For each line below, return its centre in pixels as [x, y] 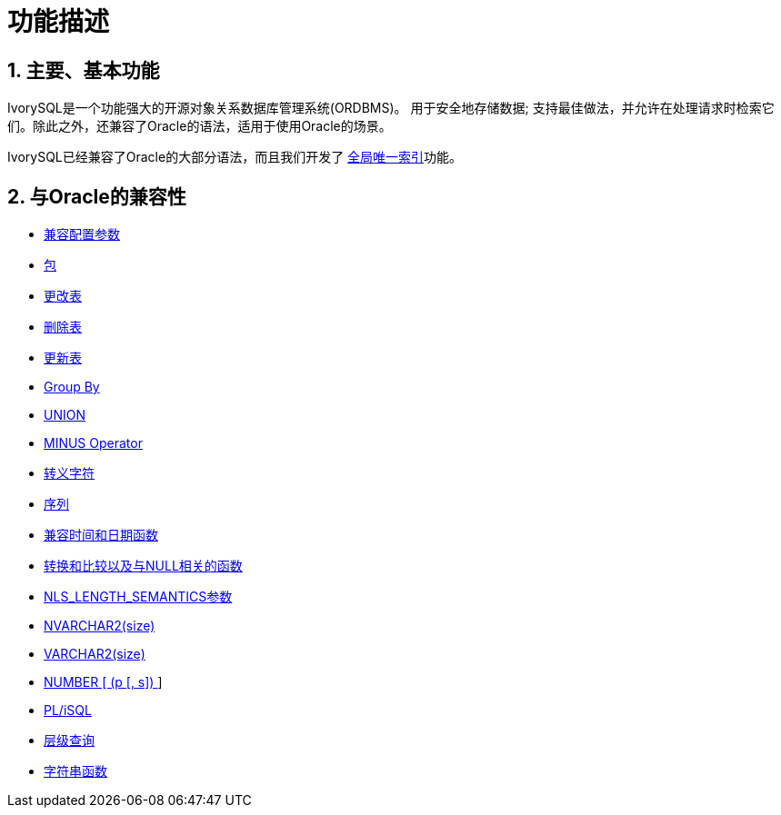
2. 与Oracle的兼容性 [97, 196]
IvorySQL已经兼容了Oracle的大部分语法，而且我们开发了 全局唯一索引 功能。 [235, 157]
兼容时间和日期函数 [101, 535]
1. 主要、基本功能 [84, 70]
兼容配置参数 [82, 234]
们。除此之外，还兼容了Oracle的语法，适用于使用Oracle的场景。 [200, 126]
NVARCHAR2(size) [100, 626]
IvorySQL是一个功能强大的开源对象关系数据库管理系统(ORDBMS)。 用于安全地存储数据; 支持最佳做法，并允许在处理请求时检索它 [391, 108]
